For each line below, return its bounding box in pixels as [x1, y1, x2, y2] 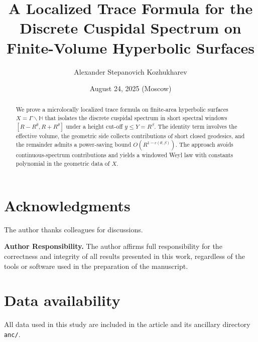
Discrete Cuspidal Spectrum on [20, 18, 241, 38]
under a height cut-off [66, 122, 123, 130]
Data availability [4, 290, 120, 310]
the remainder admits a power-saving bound [16, 140, 132, 149]
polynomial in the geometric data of [16, 159, 110, 168]
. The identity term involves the [154, 122, 237, 130]
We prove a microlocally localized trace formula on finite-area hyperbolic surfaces [16, 105, 228, 114]
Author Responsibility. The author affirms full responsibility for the [4, 241, 222, 251]
